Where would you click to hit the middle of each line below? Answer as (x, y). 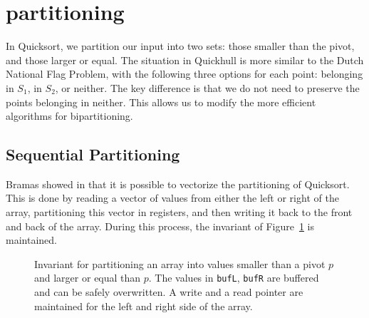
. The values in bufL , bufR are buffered (234, 278)
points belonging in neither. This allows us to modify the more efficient (161, 102)
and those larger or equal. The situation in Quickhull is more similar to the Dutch (185, 60)
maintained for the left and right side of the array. (144, 306)
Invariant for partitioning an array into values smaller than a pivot (180, 263)
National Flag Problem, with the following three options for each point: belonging (184, 74)
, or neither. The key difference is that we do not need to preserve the (207, 87)
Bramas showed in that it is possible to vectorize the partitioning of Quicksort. (178, 184)
